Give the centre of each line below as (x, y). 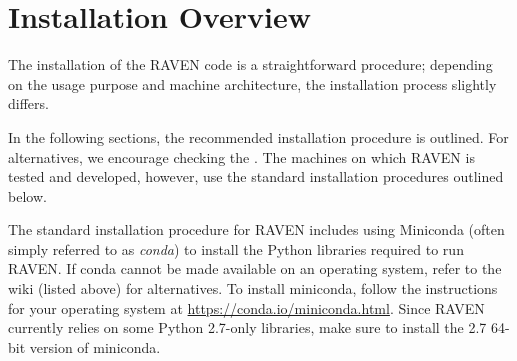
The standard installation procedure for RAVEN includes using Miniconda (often (256, 229)
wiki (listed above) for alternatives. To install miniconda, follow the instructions (253, 288)
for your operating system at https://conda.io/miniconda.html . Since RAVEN (246, 307)
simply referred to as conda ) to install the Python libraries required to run (236, 248)
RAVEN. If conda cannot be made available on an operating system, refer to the (255, 268)
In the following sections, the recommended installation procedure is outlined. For (258, 136)
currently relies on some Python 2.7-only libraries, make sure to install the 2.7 (247, 327)
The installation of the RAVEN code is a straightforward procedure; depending (250, 64)
